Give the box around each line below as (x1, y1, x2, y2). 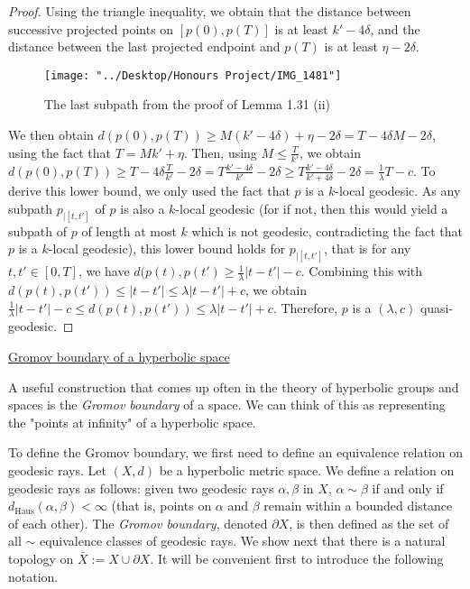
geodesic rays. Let (8, 460, 106, 479)
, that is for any (324, 239, 411, 258)
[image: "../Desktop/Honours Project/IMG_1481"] (44, 69, 342, 82)
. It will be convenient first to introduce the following (150, 548, 444, 567)
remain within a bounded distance (263, 496, 453, 515)
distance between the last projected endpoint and (8, 37, 281, 56)
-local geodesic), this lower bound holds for (48, 239, 286, 258)
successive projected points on (8, 19, 174, 38)
